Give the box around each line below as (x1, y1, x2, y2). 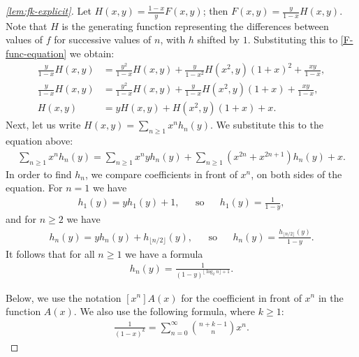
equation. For (6, 180, 63, 195)
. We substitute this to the (210, 117, 323, 132)
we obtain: (69, 46, 115, 61)
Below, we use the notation (6, 290, 122, 305)
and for (6, 212, 37, 226)
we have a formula (125, 246, 203, 261)
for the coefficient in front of (181, 290, 302, 305)
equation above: (6, 133, 73, 148)
